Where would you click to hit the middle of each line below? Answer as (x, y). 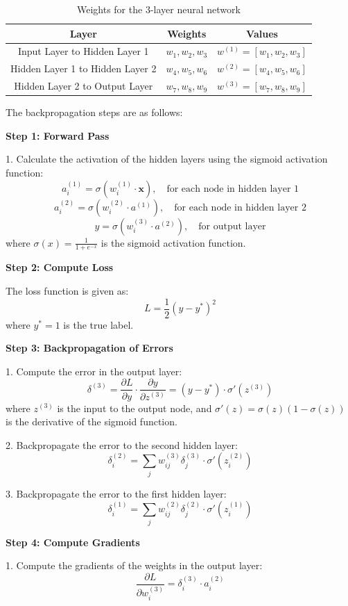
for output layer (232, 226)
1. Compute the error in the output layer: (94, 371)
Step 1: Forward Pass (58, 135)
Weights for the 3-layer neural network (158, 9)
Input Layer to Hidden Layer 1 (83, 51)
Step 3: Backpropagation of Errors (89, 348)
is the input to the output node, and (134, 408)
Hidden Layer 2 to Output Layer (84, 86)
